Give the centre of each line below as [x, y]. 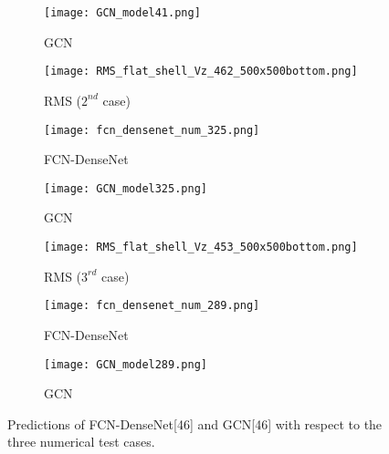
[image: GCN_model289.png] [126, 364]
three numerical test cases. [81, 442]
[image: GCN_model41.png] [122, 13]
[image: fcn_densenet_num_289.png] [152, 306]
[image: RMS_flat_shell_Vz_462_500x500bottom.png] [201, 72]
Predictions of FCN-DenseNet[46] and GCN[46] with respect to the [195, 423]
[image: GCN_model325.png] [126, 188]
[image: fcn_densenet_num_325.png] [152, 130]
